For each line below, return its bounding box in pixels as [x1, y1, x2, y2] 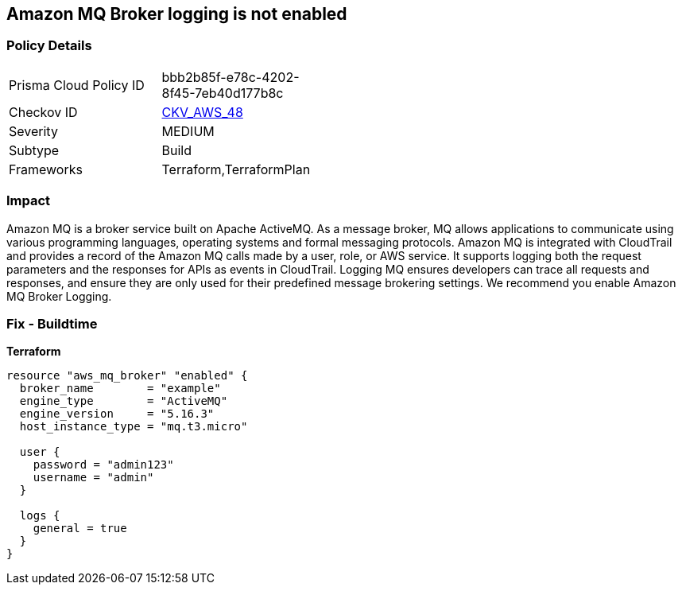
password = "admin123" [33, 458, 174, 472]
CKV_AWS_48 [161, 103, 243, 120]
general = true [33, 522, 127, 535]
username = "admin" [33, 471, 154, 484]
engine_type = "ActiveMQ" [19, 395, 228, 408]
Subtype [9, 142, 60, 158]
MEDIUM [161, 122, 215, 139]
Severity [9, 122, 58, 139]
